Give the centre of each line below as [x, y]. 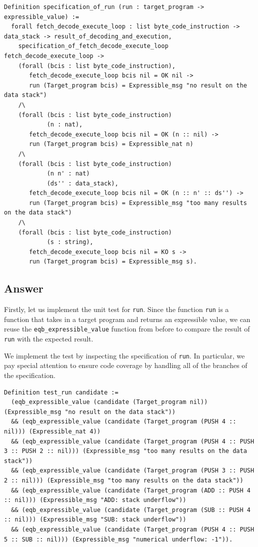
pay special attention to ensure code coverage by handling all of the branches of [126, 365]
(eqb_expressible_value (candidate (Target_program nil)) [110, 402]
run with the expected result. [49, 339]
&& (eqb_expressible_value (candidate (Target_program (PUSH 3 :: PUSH [133, 471]
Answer [24, 288]
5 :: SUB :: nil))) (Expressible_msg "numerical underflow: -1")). [119, 539]
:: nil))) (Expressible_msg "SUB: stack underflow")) [95, 520]
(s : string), [70, 242]
